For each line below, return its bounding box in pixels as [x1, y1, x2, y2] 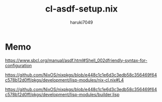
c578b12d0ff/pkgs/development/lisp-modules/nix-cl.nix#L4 [5, 77, 124, 83]
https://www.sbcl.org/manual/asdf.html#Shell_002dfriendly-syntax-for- [5, 57, 147, 63]
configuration [5, 62, 32, 68]
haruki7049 [70, 19, 93, 25]
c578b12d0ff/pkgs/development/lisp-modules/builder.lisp [5, 91, 120, 97]
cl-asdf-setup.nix [45, 3, 118, 15]
